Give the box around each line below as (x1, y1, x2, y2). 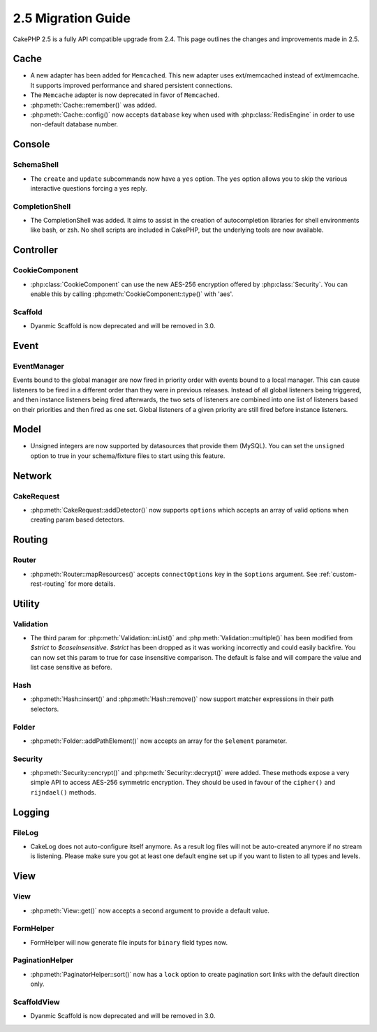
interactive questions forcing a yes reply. (30, 184, 148, 192)
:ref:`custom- (318, 570, 357, 578)
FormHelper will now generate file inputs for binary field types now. (30, 938, 228, 946)
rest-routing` (30, 580, 67, 588)
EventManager (13, 361, 64, 371)
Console (13, 138, 50, 150)
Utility (13, 598, 40, 610)
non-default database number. (30, 120, 119, 128)
